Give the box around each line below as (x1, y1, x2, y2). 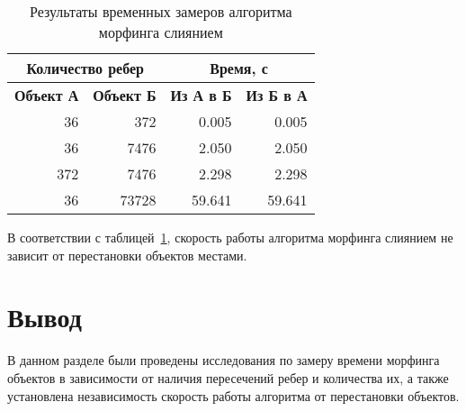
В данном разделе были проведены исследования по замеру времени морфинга (7, 351, 440, 370)
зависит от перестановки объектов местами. (7, 245, 247, 264)
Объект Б (93, 85, 157, 105)
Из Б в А (246, 85, 308, 105)
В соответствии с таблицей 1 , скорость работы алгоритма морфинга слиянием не (7, 228, 453, 246)
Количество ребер (26, 58, 145, 78)
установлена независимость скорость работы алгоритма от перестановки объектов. (7, 386, 460, 405)
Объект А (14, 85, 79, 105)
